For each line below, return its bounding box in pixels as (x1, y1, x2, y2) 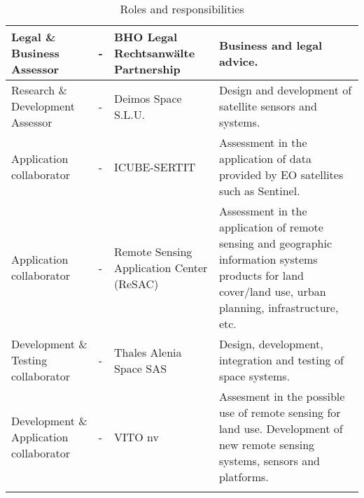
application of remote (218, 219, 323, 235)
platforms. (218, 469, 269, 485)
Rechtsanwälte (113, 45, 195, 61)
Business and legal (218, 36, 323, 53)
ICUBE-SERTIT (113, 158, 195, 175)
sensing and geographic (218, 235, 332, 251)
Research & (11, 82, 67, 98)
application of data (218, 150, 311, 166)
